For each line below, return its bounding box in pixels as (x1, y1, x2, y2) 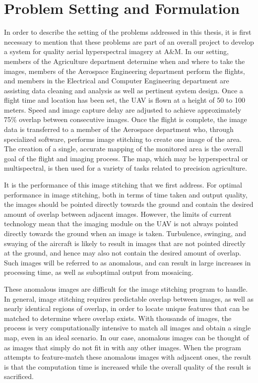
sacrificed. (4, 371, 34, 382)
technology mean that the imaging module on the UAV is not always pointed (4, 218, 238, 229)
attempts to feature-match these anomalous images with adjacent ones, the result (4, 352, 252, 362)
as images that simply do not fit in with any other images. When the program (4, 342, 241, 352)
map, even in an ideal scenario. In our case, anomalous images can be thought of (4, 332, 249, 342)
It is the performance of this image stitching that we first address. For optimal (4, 180, 242, 190)
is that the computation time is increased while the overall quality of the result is (4, 361, 251, 372)
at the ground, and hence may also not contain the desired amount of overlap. (4, 248, 241, 258)
